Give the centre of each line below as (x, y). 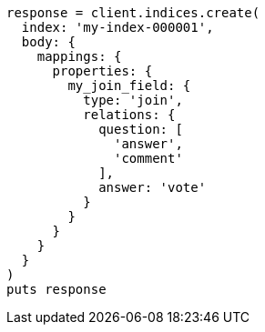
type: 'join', (133, 100)
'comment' (148, 158)
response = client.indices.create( (133, 13)
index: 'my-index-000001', (117, 27)
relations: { (129, 115)
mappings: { (79, 56)
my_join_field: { (129, 86)
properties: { (102, 71)
